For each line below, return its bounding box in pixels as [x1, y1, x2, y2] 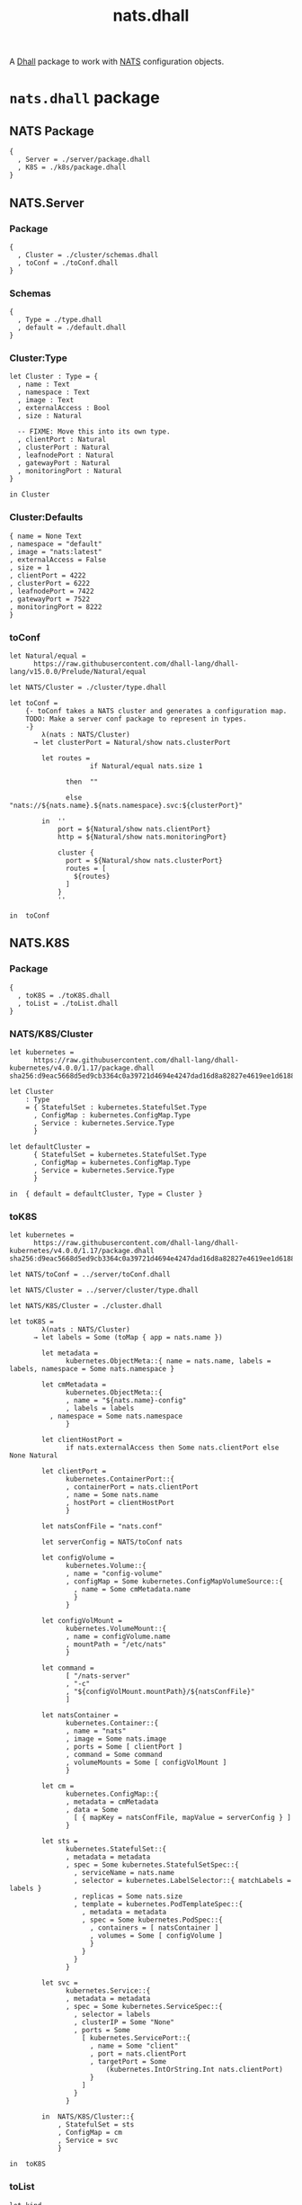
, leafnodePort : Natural [17, 451, 115, 460]
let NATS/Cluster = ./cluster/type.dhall [9, 683, 167, 693]
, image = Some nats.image [66, 1734, 167, 1743]
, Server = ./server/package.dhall [17, 155, 151, 165]
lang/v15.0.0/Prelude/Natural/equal [9, 668, 147, 677]
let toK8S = [9, 1317, 54, 1327]
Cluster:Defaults [9, 511, 84, 524]
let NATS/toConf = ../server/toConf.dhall [9, 1270, 171, 1279]
